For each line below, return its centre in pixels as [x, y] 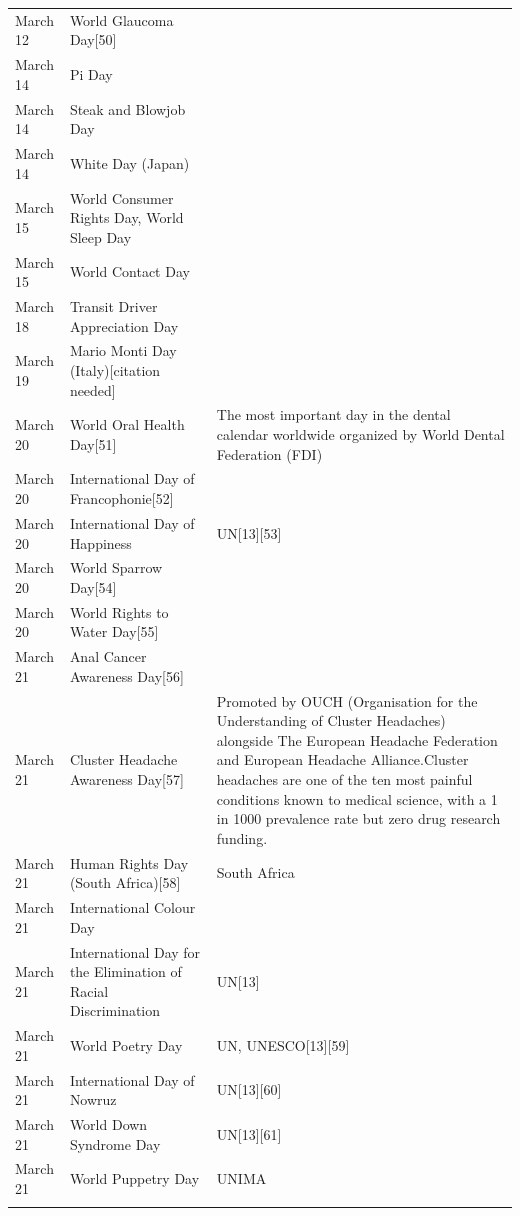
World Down [108, 1124]
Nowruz [93, 1099]
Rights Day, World [126, 217]
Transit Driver [113, 305]
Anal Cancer [108, 656]
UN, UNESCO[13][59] [283, 1044]
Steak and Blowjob [127, 108]
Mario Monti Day [123, 350]
